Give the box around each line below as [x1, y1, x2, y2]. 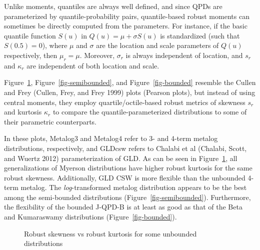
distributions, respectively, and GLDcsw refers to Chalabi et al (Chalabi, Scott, [4, 142, 247, 153]
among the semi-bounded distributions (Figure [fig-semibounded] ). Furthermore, [4, 191, 251, 202]
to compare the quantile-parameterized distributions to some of [52, 106, 247, 117]
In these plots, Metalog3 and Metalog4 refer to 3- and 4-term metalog [4, 133, 218, 143]
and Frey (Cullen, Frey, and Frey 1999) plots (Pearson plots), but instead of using [4, 86, 255, 97]
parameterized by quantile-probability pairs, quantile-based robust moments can [4, 10, 249, 21]
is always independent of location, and [125, 49, 243, 60]
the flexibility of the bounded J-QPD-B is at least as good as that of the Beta [4, 201, 242, 212]
